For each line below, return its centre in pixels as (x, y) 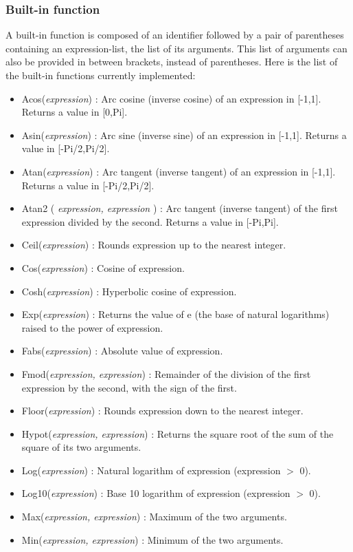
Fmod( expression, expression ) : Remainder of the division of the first (166, 373)
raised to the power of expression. (92, 327)
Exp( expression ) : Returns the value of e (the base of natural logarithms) (175, 314)
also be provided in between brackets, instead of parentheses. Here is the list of (172, 62)
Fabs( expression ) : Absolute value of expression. (122, 351)
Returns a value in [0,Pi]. (75, 112)
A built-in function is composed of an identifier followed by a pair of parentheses (175, 35)
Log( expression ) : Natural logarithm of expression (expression (151, 470)
